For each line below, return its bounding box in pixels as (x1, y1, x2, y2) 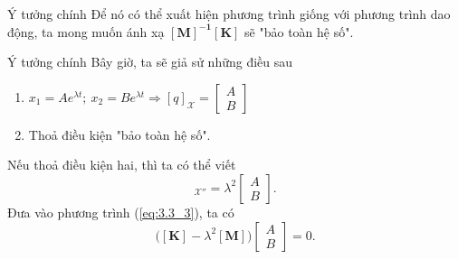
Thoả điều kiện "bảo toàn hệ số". (28, 125, 211, 143)
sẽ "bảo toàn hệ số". (244, 22, 354, 41)
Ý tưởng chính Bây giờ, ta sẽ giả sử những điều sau (7, 52, 293, 71)
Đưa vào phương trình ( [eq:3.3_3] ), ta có (7, 202, 234, 221)
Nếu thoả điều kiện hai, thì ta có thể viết (7, 155, 236, 174)
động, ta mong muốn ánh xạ (7, 22, 165, 41)
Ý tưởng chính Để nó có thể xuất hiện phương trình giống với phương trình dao (7, 5, 451, 23)
